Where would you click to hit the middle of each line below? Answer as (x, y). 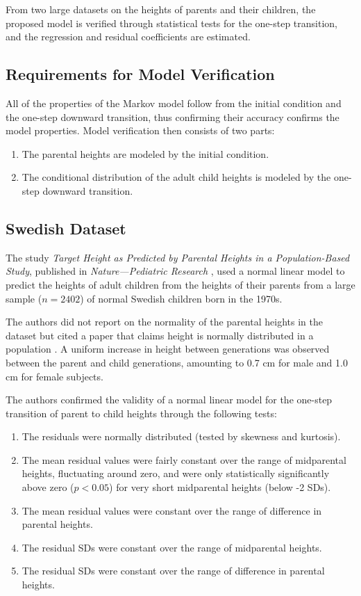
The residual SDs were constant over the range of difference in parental (173, 571)
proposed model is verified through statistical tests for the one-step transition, (171, 23)
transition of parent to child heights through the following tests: (141, 413)
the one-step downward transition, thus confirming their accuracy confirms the (173, 116)
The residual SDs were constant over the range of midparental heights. (172, 547)
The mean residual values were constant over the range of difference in (172, 510)
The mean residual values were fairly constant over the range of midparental (184, 459)
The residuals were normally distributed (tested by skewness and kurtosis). (181, 436)
